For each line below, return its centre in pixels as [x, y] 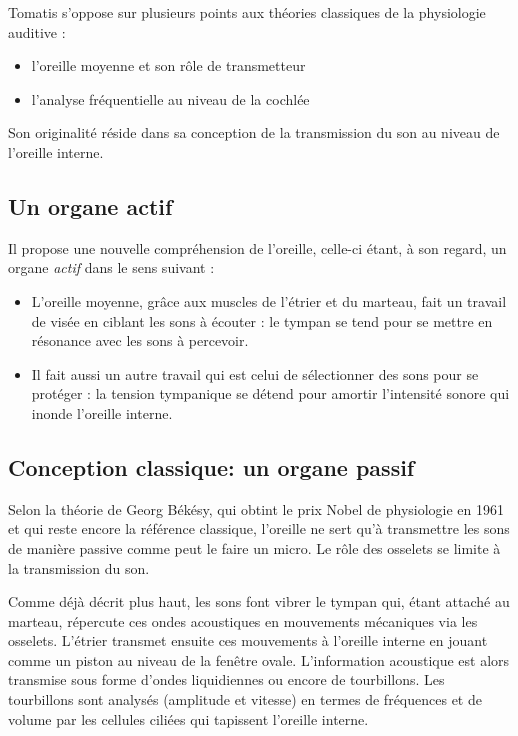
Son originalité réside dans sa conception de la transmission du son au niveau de [254, 132]
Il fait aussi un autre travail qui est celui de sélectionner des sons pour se [255, 373]
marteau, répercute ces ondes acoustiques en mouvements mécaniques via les [243, 620]
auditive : [37, 31]
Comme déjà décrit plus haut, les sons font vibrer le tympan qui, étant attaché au [259, 601]
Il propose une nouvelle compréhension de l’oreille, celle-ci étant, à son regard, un [257, 247]
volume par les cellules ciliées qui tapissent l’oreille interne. [188, 718]
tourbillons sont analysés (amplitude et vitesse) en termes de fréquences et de [245, 699]
